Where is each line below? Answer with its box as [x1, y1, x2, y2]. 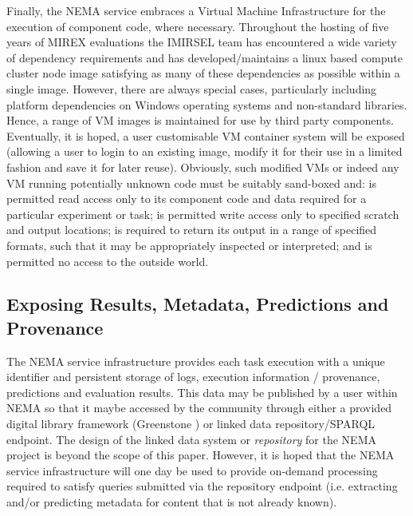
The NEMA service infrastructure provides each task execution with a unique [6, 352, 385, 369]
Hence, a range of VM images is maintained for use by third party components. [6, 112, 394, 129]
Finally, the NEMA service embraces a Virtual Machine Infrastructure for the [6, 2, 386, 18]
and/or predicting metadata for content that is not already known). [6, 494, 337, 510]
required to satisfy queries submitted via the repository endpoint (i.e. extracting [6, 478, 398, 494]
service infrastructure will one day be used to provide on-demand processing [6, 462, 378, 478]
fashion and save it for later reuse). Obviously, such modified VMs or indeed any [6, 158, 399, 175]
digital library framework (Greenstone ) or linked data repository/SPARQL [6, 415, 376, 432]
